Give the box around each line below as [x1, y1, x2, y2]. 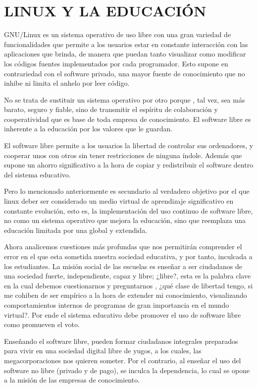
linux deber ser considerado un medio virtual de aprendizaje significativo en [4, 196, 234, 206]
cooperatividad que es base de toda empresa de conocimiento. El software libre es [4, 113, 251, 124]
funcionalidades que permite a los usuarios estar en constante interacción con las [4, 39, 248, 49]
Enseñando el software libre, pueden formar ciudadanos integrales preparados [4, 335, 238, 346]
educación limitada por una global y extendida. [4, 224, 148, 235]
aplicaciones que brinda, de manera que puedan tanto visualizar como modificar [4, 49, 246, 59]
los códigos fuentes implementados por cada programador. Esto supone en [4, 58, 228, 68]
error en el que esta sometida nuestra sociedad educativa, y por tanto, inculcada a [4, 251, 253, 261]
